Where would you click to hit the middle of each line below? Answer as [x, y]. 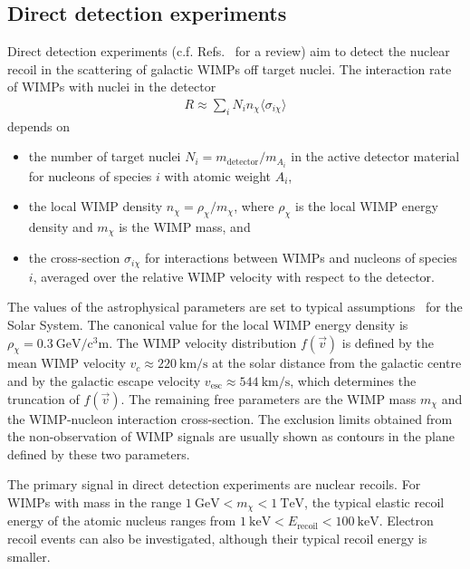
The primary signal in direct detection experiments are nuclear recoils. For [214, 484]
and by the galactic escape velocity [104, 380]
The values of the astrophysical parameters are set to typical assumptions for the [235, 307]
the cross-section [74, 258]
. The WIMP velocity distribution [203, 342]
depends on [38, 125]
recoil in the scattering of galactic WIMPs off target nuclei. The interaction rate [230, 68]
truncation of [43, 398]
